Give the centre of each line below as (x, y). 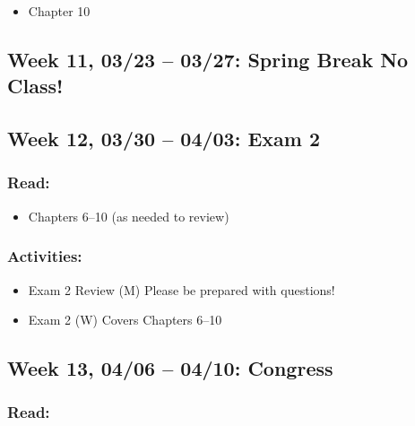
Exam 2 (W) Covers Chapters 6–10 (125, 320)
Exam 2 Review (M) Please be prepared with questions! (182, 289)
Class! (35, 86)
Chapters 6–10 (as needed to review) (129, 216)
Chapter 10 (59, 11)
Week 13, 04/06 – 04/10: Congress (170, 368)
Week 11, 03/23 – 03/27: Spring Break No (208, 59)
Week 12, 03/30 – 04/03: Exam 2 (164, 139)
